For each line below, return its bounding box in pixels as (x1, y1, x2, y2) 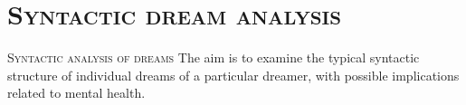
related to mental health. (7, 83, 146, 102)
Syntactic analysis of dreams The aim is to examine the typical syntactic (7, 48, 420, 67)
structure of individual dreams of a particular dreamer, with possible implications (7, 65, 460, 84)
